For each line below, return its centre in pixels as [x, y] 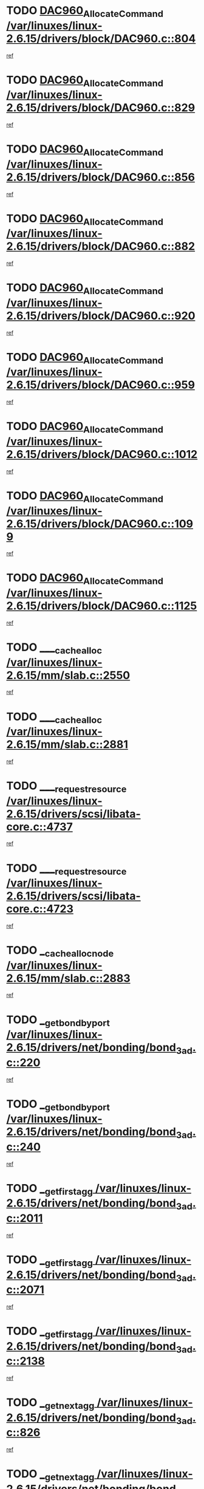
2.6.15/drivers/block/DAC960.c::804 [101, 39]
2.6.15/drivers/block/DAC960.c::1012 [102, 454]
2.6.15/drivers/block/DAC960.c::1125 [102, 606]
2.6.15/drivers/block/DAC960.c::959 [101, 385]
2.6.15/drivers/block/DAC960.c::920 [101, 316]
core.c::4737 [39, 827]
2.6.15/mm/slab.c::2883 [68, 978]
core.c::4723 [40, 909]
